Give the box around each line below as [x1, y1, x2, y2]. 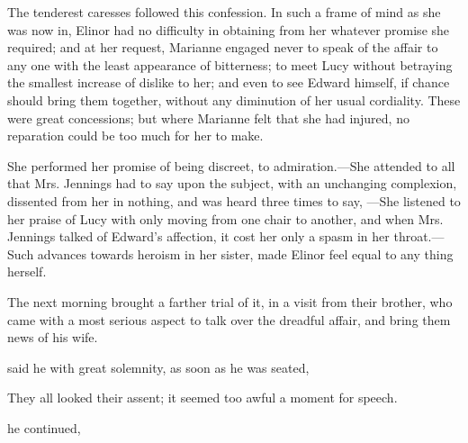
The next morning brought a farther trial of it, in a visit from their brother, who [7, 292, 453, 311]
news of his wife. [7, 328, 98, 347]
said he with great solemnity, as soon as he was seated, [7, 357, 310, 376]
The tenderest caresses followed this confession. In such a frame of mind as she [7, 3, 441, 21]
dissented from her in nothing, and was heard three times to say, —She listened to [7, 191, 461, 210]
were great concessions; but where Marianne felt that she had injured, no [7, 108, 409, 127]
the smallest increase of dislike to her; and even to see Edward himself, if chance [7, 73, 450, 92]
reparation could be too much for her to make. [7, 126, 264, 145]
